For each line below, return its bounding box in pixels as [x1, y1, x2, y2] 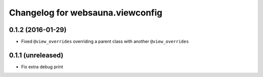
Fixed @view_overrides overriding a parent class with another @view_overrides [21, 39, 189, 45]
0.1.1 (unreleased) [9, 51, 63, 59]
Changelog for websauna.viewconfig [9, 7, 163, 18]
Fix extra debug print [21, 63, 63, 70]
